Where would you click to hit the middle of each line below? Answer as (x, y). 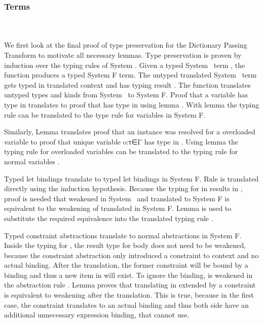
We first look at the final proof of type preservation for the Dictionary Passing (126, 45)
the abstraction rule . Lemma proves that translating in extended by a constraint (130, 285)
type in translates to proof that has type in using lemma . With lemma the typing (132, 104)
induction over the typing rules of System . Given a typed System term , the (125, 65)
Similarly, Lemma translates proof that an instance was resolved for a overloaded (130, 132)
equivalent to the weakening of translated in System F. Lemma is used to (118, 208)
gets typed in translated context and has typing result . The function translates (127, 84)
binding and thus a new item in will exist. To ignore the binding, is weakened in (128, 275)
